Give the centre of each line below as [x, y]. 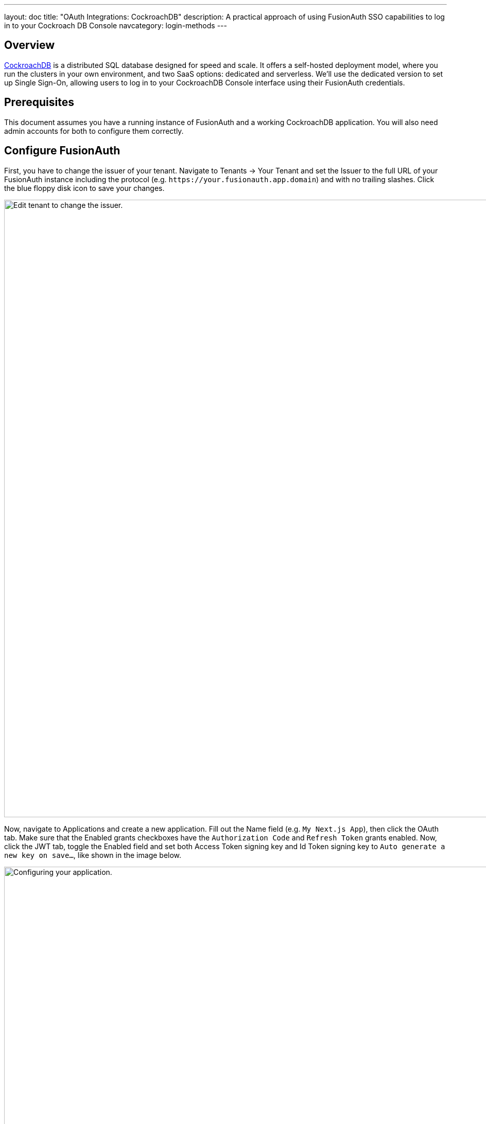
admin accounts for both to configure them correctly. [94, 131]
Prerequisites [39, 102]
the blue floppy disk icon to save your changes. [84, 188]
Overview [30, 45]
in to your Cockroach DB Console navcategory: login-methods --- [116, 25]
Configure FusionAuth [62, 151]
